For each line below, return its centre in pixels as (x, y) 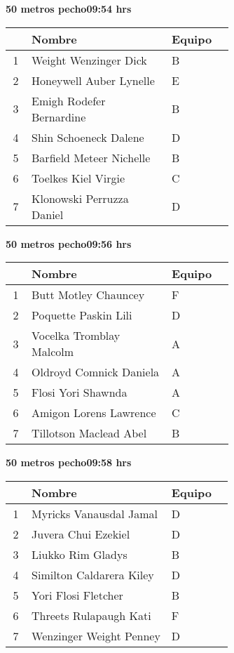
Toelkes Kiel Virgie (78, 178)
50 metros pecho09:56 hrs (69, 243)
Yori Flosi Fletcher (77, 595)
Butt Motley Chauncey (88, 295)
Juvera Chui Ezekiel (81, 534)
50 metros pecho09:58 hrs (69, 462)
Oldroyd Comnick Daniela (96, 372)
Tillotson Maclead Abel (89, 433)
